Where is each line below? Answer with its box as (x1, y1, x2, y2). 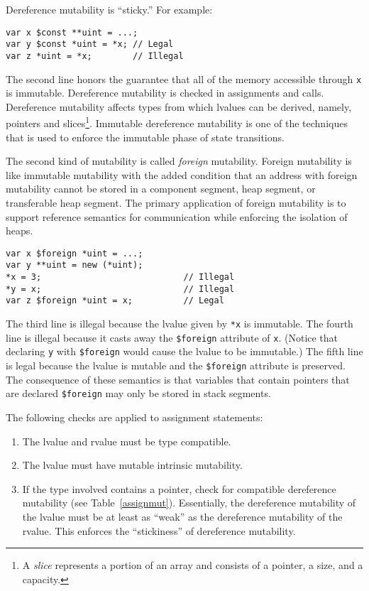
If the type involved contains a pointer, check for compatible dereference (22, 481, 336, 496)
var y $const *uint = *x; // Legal (6, 39, 174, 50)
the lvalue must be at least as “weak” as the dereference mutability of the (22, 509, 343, 524)
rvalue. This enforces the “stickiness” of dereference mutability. (22, 523, 296, 538)
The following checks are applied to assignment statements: (6, 409, 263, 424)
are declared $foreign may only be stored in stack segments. (6, 386, 271, 401)
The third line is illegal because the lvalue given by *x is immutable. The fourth (6, 316, 353, 331)
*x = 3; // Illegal (6, 272, 235, 283)
